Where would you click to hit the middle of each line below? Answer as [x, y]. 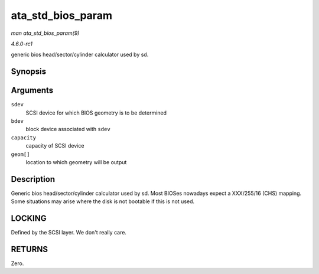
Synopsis [29, 72]
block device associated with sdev [68, 129]
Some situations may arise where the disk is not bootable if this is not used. [103, 201]
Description [33, 179]
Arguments [32, 91]
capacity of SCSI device [55, 146]
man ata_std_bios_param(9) [45, 33]
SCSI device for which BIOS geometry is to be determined [96, 113]
